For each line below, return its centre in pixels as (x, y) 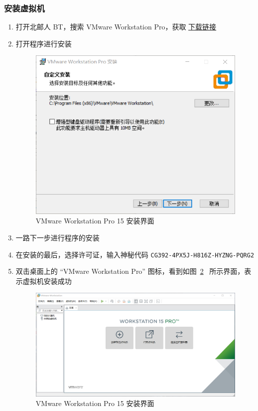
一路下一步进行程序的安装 (58, 237)
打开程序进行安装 (44, 43)
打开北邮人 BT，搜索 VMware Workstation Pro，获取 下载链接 (116, 27)
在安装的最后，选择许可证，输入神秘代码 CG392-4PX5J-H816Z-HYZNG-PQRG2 (135, 254)
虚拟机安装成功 (47, 281)
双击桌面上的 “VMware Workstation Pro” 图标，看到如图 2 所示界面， (130, 271)
